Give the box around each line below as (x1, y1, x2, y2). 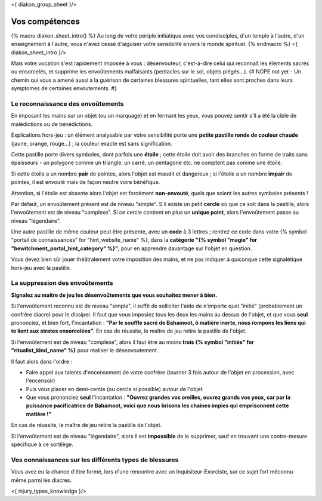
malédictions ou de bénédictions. (11, 120, 93, 128)
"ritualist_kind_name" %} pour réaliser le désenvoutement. (11, 347, 159, 354)
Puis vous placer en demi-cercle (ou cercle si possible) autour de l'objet (26, 385, 203, 392)
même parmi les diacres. (11, 477, 72, 484)
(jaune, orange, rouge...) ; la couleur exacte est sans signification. (11, 140, 172, 147)
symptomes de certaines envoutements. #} (11, 85, 117, 92)
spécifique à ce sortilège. (11, 441, 74, 448)
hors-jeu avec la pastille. (11, 264, 72, 271)
